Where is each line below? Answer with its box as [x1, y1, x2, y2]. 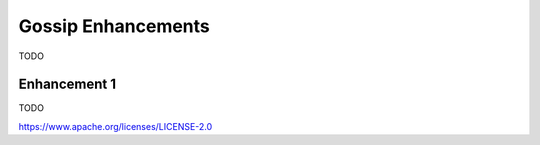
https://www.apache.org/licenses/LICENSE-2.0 [18, 120, 213, 132]
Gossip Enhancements [18, 15, 210, 37]
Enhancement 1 [18, 76, 117, 93]
